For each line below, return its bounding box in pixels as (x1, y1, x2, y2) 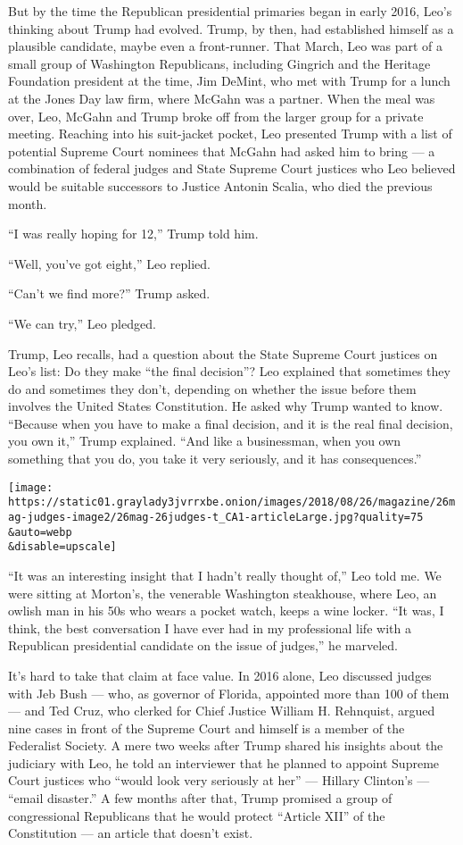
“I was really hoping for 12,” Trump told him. (8, 224, 259, 243)
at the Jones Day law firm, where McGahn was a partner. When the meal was (8, 88, 435, 107)
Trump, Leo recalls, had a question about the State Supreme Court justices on (8, 344, 438, 363)
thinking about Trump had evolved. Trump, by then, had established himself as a (8, 19, 454, 38)
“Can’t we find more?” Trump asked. (8, 284, 211, 303)
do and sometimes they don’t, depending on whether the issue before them (8, 379, 417, 397)
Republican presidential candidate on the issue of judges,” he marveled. (8, 636, 398, 655)
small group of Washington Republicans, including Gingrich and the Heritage (8, 54, 431, 72)
